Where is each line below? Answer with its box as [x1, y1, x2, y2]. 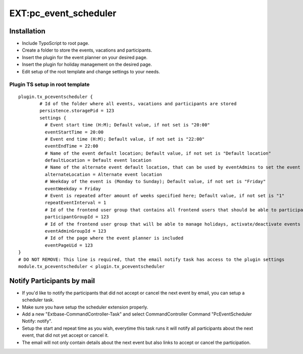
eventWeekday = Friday [44, 186, 101, 192]
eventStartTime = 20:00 [44, 129, 104, 135]
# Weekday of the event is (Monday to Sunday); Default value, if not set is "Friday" [44, 179, 266, 185]
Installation [9, 27, 45, 35]
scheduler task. [22, 297, 55, 303]
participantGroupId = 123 [44, 214, 109, 220]
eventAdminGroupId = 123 [44, 228, 107, 234]
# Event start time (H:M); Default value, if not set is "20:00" [44, 122, 210, 128]
